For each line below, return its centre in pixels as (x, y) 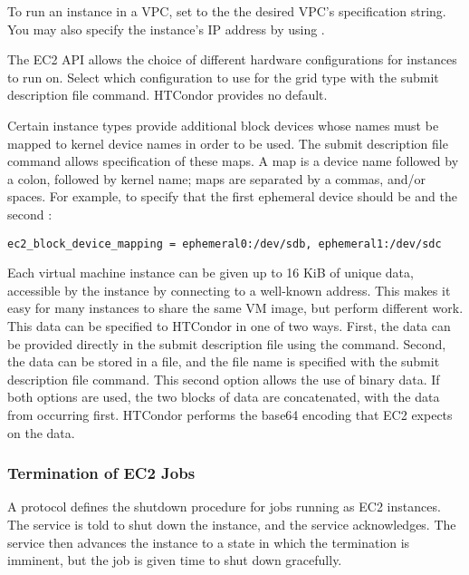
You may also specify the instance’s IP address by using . (166, 29)
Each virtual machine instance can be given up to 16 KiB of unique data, (211, 273)
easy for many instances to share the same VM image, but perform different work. (235, 308)
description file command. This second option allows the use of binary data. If (224, 379)
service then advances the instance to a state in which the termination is (209, 542)
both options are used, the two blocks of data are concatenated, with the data (224, 397)
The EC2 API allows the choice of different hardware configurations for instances (232, 59)
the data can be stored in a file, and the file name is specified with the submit (224, 361)
